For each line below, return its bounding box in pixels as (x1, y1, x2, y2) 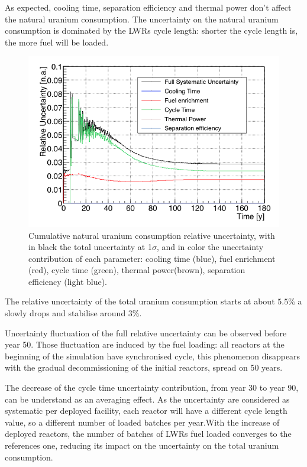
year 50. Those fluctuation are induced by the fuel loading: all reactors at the (5, 338, 285, 351)
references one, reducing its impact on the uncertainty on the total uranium (5, 439, 279, 451)
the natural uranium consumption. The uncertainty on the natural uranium (5, 12, 279, 25)
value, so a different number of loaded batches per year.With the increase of (5, 416, 280, 428)
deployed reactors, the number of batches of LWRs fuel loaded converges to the (5, 427, 292, 440)
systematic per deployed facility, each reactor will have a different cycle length (5, 404, 287, 417)
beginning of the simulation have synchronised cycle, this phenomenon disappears (5, 349, 300, 362)
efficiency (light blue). (28, 275, 107, 287)
